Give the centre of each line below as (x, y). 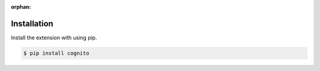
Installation (32, 23)
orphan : (21, 7)
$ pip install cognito (56, 53)
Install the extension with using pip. (54, 38)
